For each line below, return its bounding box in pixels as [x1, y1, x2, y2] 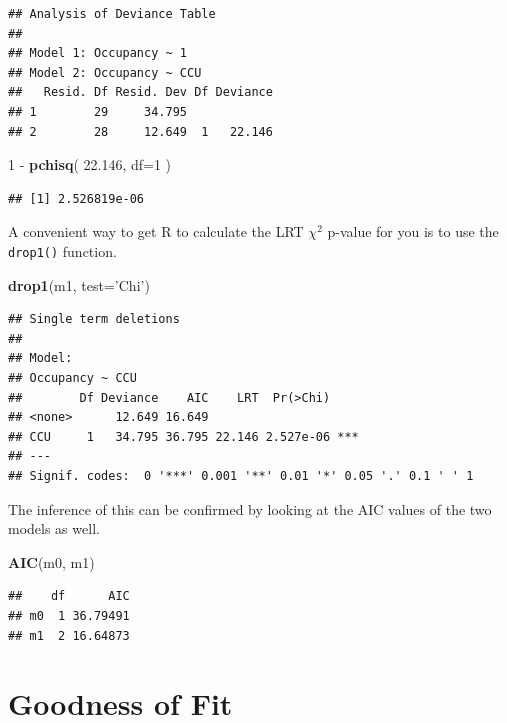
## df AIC [8, 589, 130, 604]
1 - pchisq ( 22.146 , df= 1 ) [8, 154, 172, 175]
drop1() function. [8, 240, 117, 261]
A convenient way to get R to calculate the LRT [8, 221, 304, 242]
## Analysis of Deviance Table [8, 7, 216, 21]
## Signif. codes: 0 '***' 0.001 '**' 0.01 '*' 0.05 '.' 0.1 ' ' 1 [8, 468, 474, 483]
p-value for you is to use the [327, 221, 499, 242]
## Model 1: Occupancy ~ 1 [8, 46, 187, 61]
